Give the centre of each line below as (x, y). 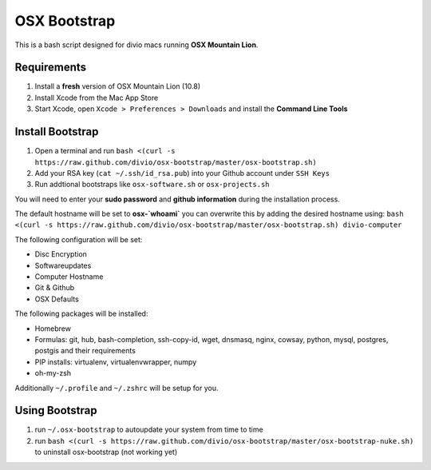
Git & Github (55, 288)
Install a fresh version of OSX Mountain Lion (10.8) (118, 86)
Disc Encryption (61, 254)
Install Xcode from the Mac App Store (97, 98)
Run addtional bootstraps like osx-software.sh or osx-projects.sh (152, 185)
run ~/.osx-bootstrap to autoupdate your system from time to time (149, 430)
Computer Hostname (69, 277)
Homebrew (53, 329)
